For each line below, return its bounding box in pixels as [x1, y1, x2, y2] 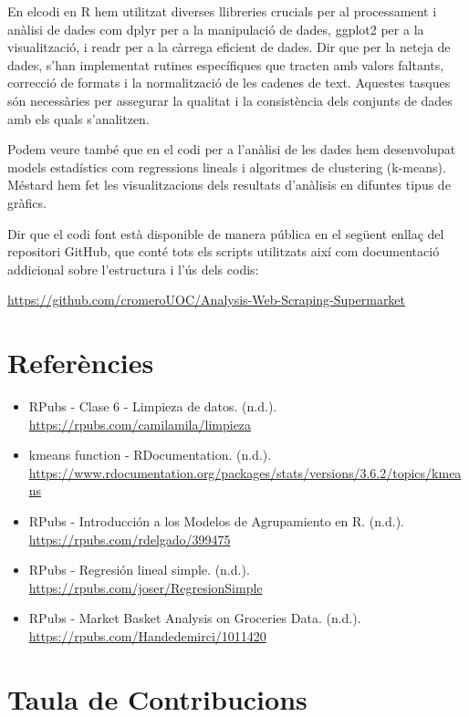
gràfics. [7, 192, 47, 212]
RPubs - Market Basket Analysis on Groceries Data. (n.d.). [28, 608, 361, 628]
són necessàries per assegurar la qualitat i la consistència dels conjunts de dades [7, 90, 453, 109]
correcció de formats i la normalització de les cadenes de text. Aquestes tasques [7, 73, 451, 92]
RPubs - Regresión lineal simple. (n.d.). [28, 560, 250, 579]
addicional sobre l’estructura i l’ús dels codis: [7, 259, 259, 278]
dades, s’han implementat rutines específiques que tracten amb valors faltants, [7, 55, 444, 74]
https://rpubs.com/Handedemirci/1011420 [28, 626, 266, 645]
